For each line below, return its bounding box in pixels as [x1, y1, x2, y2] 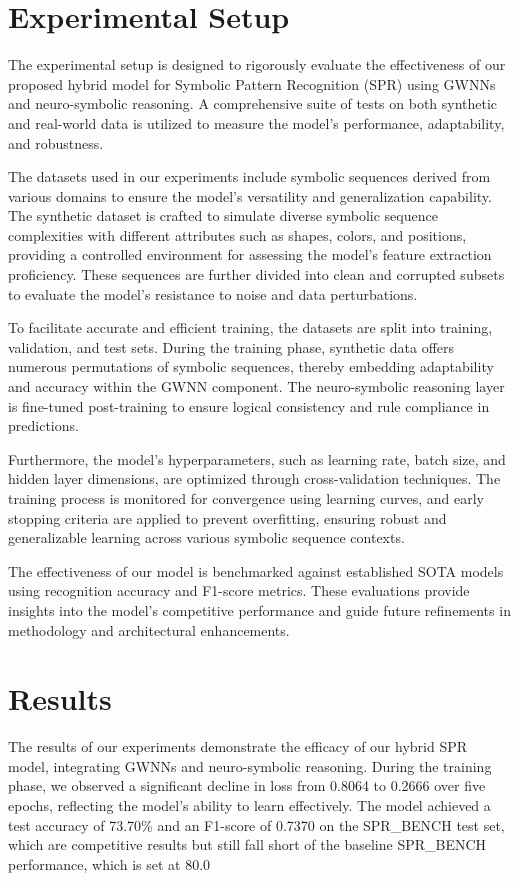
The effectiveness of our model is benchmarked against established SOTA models [8, 560, 504, 581]
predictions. [8, 415, 79, 436]
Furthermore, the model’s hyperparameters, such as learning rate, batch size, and [8, 448, 506, 469]
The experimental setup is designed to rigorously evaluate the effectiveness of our [8, 54, 506, 75]
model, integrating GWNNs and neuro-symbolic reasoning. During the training [8, 755, 492, 776]
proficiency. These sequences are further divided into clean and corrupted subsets [8, 264, 505, 285]
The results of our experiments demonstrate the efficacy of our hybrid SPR [8, 736, 468, 757]
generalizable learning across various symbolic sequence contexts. [8, 527, 405, 548]
